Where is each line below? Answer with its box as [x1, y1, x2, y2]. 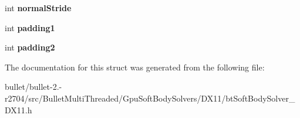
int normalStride [5, 2, 72, 14]
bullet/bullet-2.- [5, 80, 62, 93]
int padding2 [5, 41, 55, 53]
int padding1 [5, 21, 55, 33]
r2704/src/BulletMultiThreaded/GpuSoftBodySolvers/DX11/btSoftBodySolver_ [5, 92, 295, 104]
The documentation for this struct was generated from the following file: [5, 60, 265, 73]
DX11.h [5, 103, 32, 116]
